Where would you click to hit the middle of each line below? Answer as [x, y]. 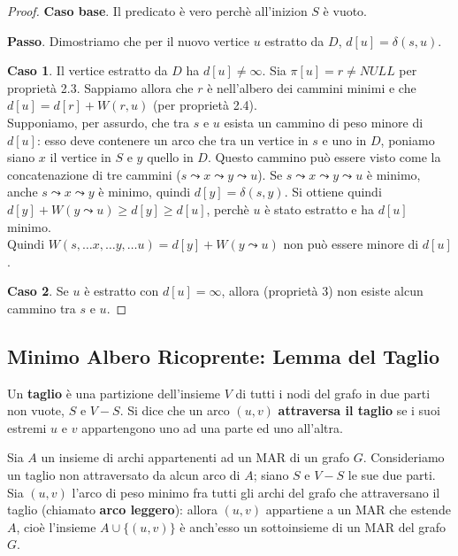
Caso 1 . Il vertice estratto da [88, 70]
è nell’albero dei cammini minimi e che [312, 87]
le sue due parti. [392, 475]
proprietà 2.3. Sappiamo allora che [100, 87]
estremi [27, 427]
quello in [170, 157]
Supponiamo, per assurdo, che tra [99, 122]
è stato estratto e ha [319, 208]
